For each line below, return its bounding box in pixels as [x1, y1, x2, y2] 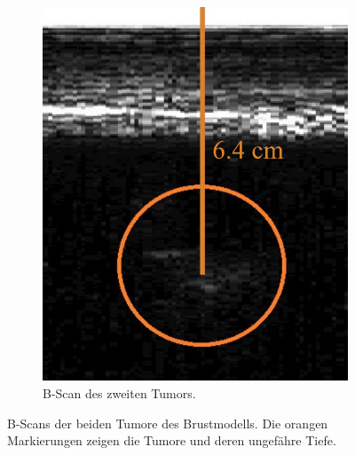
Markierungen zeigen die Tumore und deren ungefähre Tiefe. [7, 431, 336, 450]
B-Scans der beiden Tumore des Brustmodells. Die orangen [7, 413, 328, 432]
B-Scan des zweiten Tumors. [43, 384, 196, 403]
